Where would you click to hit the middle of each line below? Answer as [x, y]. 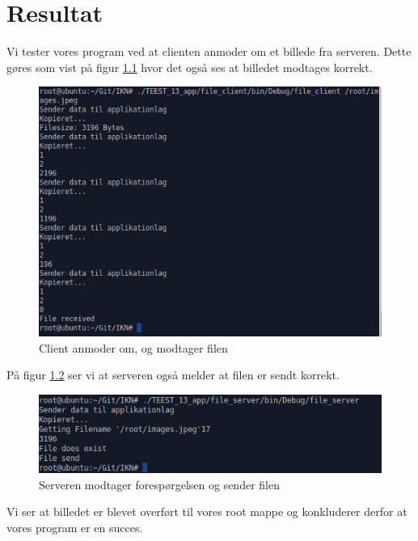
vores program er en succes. [75, 527]
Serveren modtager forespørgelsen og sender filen [159, 484]
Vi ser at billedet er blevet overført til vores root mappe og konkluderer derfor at [207, 511]
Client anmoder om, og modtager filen [133, 347]
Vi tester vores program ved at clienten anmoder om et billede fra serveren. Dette [209, 51]
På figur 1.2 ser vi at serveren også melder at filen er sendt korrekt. [173, 375]
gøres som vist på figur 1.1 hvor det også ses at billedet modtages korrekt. [190, 67]
